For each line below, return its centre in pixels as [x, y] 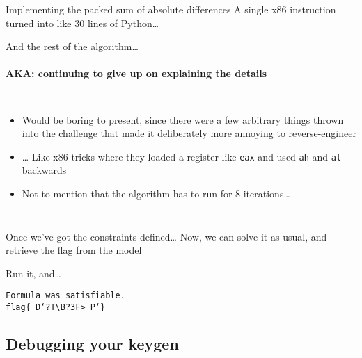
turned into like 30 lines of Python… [82, 23]
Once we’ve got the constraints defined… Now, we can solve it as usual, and [166, 236]
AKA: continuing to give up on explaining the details [136, 73]
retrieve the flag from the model [74, 250]
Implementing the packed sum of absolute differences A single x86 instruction [171, 9]
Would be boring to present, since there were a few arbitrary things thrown [183, 119]
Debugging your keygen [92, 344]
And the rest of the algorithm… [72, 46]
